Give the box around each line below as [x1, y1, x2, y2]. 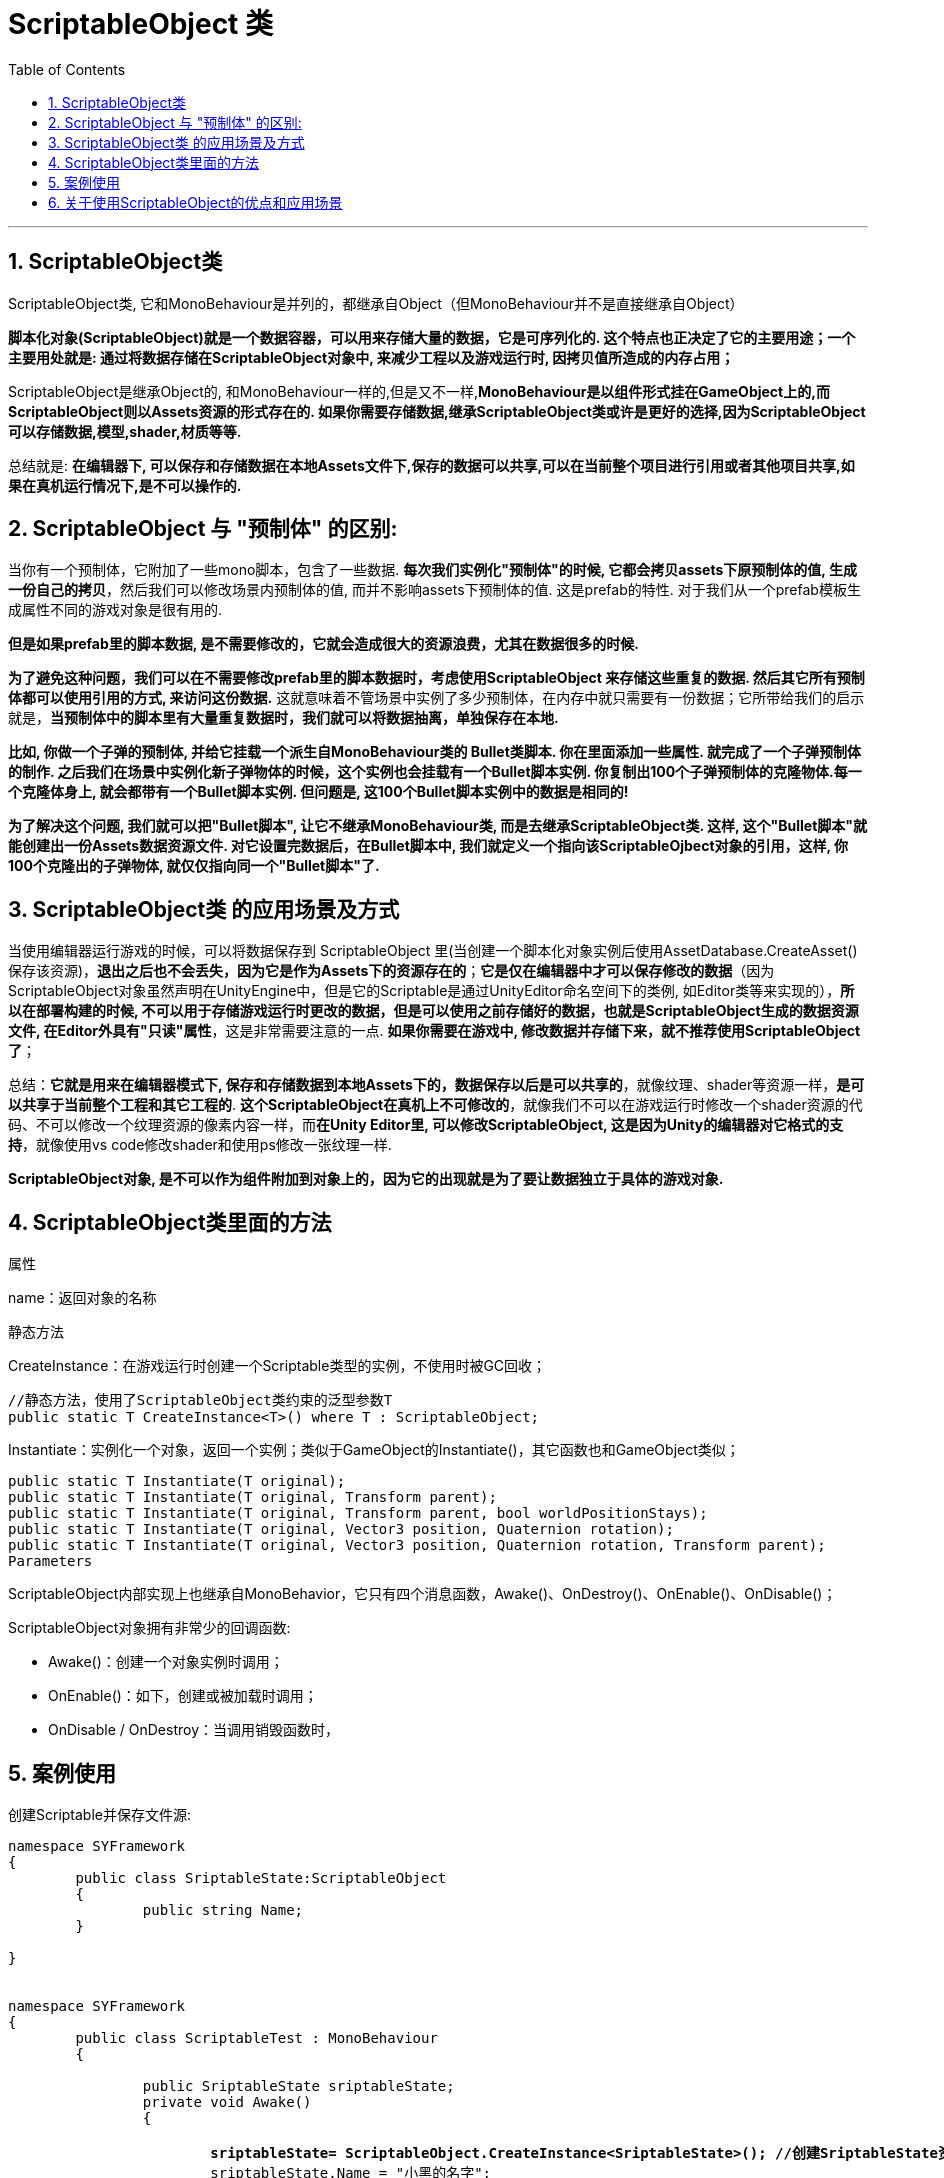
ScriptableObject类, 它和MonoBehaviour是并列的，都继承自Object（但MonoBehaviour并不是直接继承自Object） [8, 294, 744, 312]
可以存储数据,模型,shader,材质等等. [8, 422, 242, 440]
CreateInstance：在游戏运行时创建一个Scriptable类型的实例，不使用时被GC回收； [8, 1357, 547, 1375]
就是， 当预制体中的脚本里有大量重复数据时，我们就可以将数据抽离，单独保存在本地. [8, 709, 559, 727]
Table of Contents [8, 60, 126, 78]
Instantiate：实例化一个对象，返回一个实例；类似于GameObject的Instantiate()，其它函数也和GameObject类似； [8, 1441, 740, 1459]
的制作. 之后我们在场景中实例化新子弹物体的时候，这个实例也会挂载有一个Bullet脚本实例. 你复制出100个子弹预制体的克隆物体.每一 [8, 763, 862, 781]
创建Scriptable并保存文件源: [8, 1805, 192, 1823]
